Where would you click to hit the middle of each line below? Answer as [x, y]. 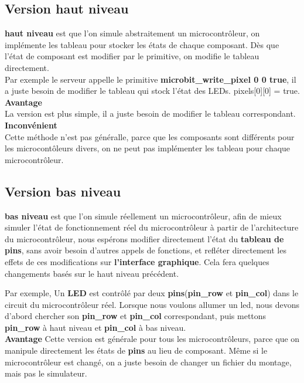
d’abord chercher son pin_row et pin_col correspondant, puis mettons [136, 316]
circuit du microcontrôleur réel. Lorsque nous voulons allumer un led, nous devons [152, 304]
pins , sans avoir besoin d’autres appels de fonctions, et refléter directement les [146, 250]
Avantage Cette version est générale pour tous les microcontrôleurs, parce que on [152, 339]
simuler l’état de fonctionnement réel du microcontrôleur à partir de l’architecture [152, 227]
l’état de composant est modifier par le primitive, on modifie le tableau [132, 56]
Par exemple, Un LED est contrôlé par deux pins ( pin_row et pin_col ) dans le [152, 293]
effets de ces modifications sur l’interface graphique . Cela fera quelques [137, 261]
